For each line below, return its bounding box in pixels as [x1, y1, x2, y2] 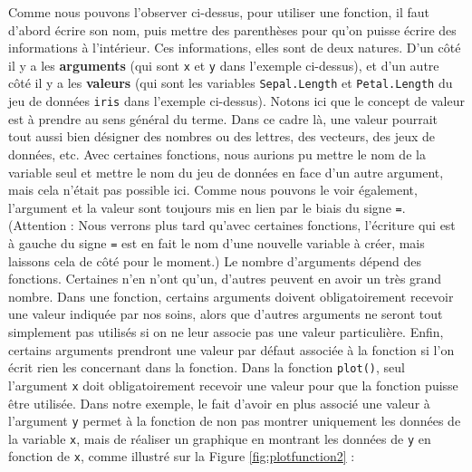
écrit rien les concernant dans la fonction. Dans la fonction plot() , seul [8, 358, 405, 377]
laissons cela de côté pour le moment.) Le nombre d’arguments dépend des [8, 251, 422, 270]
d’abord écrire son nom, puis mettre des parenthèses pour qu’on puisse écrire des [8, 20, 457, 39]
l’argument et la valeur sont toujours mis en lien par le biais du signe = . [8, 197, 406, 217]
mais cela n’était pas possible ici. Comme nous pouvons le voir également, [8, 180, 418, 199]
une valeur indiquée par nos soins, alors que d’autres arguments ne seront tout [8, 304, 443, 323]
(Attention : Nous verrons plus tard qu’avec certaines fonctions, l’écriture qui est [8, 216, 456, 235]
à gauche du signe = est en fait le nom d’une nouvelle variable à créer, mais [8, 233, 425, 252]
